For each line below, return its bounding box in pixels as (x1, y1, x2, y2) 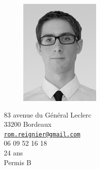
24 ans (4, 148, 23, 158)
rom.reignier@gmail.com (4, 131, 81, 138)
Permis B (4, 157, 32, 167)
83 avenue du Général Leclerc (4, 109, 92, 119)
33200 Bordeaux (4, 119, 52, 129)
